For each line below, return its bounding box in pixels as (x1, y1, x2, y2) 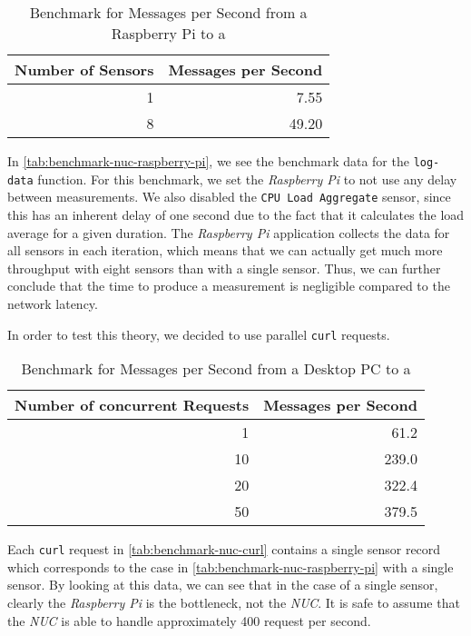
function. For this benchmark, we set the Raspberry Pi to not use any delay (37, 169, 457, 188)
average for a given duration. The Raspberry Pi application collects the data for (7, 223, 450, 242)
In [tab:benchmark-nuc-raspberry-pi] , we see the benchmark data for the (7, 152, 409, 170)
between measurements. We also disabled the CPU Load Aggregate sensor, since (7, 187, 451, 206)
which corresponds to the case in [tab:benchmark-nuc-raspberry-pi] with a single (7, 557, 454, 576)
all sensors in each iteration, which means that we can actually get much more (7, 241, 443, 260)
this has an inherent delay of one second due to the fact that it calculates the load (7, 204, 465, 224)
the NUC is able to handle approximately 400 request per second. (7, 611, 371, 630)
